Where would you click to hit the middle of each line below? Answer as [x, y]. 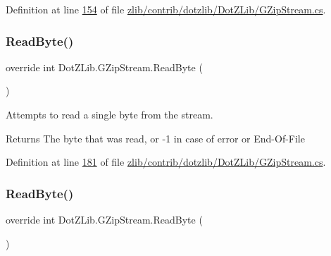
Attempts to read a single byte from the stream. [110, 114]
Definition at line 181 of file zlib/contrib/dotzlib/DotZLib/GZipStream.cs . [166, 162]
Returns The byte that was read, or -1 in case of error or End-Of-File [155, 138]
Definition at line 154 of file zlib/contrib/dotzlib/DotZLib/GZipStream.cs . [166, 9]
